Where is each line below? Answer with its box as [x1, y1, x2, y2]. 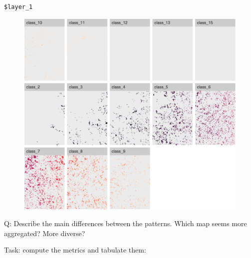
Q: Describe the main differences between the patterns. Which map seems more [4, 218, 247, 229]
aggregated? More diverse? [4, 228, 85, 238]
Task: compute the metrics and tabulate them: [4, 245, 146, 255]
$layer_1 [4, 3, 33, 10]
